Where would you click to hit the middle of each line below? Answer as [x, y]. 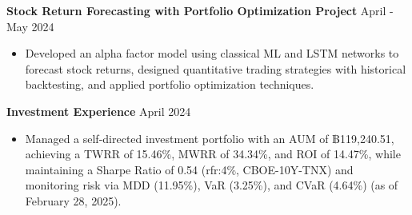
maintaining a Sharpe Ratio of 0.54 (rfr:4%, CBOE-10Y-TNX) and [189, 169]
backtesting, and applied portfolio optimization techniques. [170, 84]
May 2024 [30, 26]
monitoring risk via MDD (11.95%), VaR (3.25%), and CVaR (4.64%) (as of [212, 185]
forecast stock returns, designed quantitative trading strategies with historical [216, 68]
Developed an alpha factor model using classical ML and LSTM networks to [212, 53]
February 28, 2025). [73, 200]
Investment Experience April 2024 [99, 111]
